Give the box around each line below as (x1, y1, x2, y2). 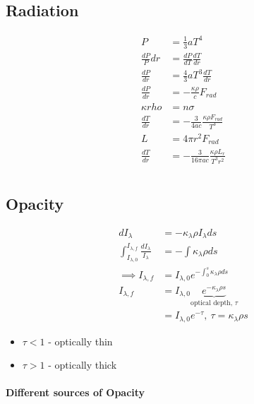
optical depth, (190, 299, 233, 307)
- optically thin (48, 333, 113, 348)
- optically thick (48, 357, 117, 372)
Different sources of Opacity (6, 385, 145, 400)
